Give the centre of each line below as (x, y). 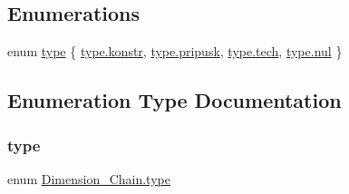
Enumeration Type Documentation (174, 100)
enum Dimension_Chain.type (89, 178)
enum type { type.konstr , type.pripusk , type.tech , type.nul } (175, 51)
